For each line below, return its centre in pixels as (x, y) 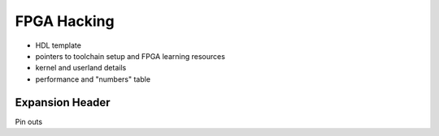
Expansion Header (63, 102)
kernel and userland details (81, 68)
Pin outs (29, 121)
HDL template (58, 45)
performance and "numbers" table (93, 79)
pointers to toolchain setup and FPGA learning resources (130, 56)
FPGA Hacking (65, 21)
